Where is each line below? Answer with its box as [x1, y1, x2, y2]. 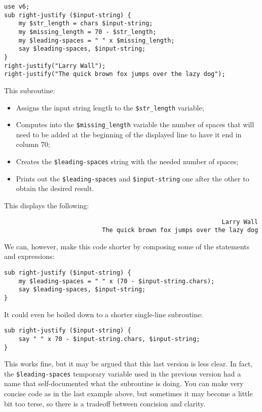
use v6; [4, 3, 30, 10]
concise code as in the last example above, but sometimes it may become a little [4, 388, 253, 399]
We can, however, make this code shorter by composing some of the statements [4, 241, 250, 251]
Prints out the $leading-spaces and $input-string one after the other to [16, 173, 249, 183]
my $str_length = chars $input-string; [18, 20, 153, 27]
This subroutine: [4, 85, 55, 95]
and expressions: [4, 251, 55, 261]
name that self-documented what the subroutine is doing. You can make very [4, 378, 244, 389]
